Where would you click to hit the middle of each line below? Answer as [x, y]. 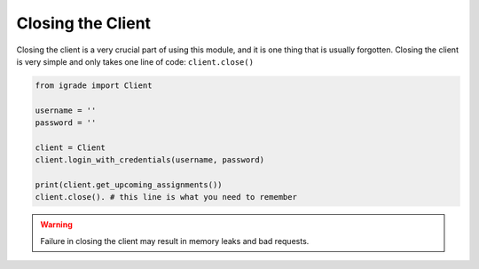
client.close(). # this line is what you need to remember [166, 197]
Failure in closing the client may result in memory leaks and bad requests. [175, 241]
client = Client [71, 147]
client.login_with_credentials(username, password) [150, 160]
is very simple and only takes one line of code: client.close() [135, 61]
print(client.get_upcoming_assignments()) [129, 185]
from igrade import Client [94, 85]
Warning [56, 225]
